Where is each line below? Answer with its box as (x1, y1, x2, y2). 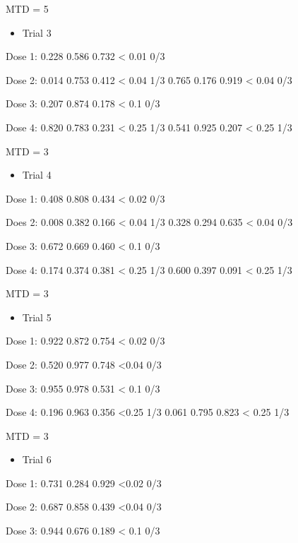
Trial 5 (22, 309, 52, 324)
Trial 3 (22, 25, 52, 40)
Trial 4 (22, 167, 52, 182)
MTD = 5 (6, 1, 49, 16)
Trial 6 (22, 452, 52, 467)
